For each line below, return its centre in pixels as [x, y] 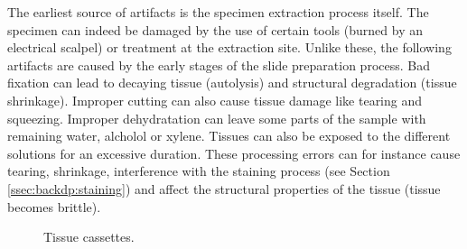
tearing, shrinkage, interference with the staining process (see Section [199, 171]
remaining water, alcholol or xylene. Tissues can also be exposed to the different [229, 136]
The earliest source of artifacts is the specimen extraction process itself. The [218, 12]
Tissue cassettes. [89, 237]
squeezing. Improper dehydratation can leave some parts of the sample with [217, 118]
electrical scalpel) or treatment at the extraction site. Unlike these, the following [229, 47]
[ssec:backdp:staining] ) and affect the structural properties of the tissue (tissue [224, 188]
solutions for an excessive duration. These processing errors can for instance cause [234, 153]
